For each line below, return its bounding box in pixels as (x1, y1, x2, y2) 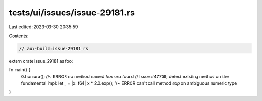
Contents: (9, 33, 29, 38)
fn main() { (9, 67, 31, 73)
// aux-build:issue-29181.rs (19, 46, 89, 51)
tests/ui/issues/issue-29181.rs (9, 7, 135, 18)
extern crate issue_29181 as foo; (9, 58, 73, 63)
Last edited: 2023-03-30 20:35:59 (9, 24, 78, 30)
